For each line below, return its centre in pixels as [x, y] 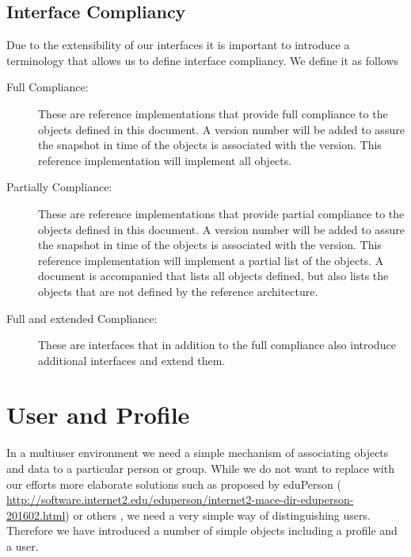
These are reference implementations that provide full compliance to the [213, 113]
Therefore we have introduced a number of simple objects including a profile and [202, 530]
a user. [23, 545]
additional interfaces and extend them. [132, 360]
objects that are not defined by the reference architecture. [178, 291]
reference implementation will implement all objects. [165, 160]
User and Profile [98, 415]
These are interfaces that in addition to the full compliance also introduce [217, 345]
